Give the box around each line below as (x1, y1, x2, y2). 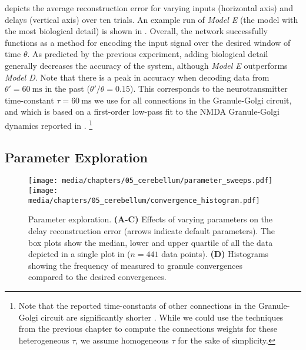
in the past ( (45, 82, 90, 95)
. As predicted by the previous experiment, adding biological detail (27, 48, 268, 60)
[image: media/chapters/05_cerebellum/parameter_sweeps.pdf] (28, 176, 273, 185)
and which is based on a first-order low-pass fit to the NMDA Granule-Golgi (5, 105, 280, 118)
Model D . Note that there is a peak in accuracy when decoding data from (5, 71, 270, 83)
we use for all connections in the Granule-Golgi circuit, (94, 94, 292, 106)
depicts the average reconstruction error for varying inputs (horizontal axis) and (5, 2, 293, 14)
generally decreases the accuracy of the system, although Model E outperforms (5, 59, 288, 71)
